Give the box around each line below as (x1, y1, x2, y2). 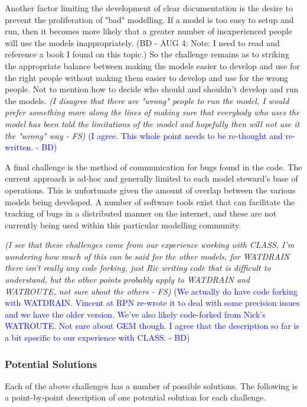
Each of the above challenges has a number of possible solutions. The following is (5, 379, 298, 392)
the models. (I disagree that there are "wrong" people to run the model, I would (5, 94, 289, 106)
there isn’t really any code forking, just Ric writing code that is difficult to (5, 261, 271, 274)
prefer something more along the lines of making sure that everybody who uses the (5, 106, 300, 118)
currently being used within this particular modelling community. (5, 218, 241, 231)
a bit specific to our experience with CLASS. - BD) (5, 331, 190, 344)
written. (5, 141, 34, 153)
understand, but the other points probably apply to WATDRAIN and (5, 273, 250, 286)
